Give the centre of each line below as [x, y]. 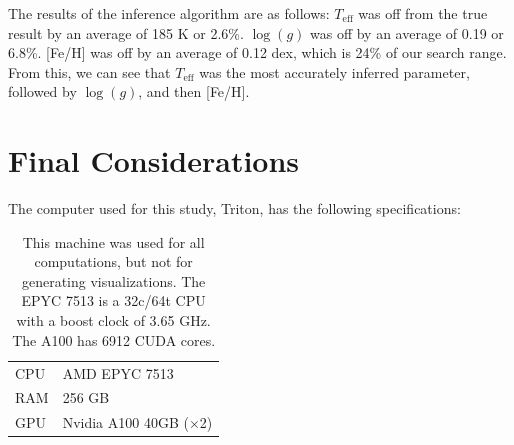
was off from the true [423, 13]
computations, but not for [113, 261]
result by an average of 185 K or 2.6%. [126, 32]
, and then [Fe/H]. [194, 91]
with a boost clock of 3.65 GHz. [113, 320]
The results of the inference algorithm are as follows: [169, 13]
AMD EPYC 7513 [118, 372]
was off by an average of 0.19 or [406, 32]
